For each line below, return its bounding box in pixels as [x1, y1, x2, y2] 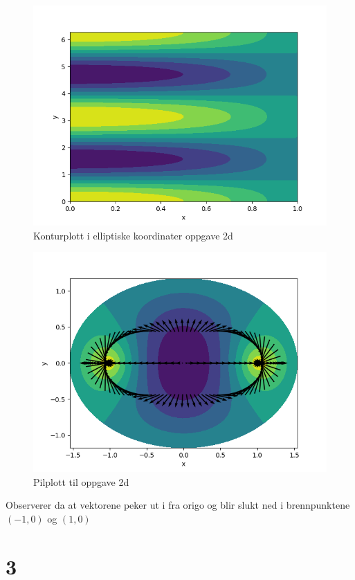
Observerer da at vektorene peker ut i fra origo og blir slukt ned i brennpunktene [6, 498, 350, 512]
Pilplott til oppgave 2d [33, 474, 129, 489]
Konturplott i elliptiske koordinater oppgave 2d [33, 228, 233, 242]
